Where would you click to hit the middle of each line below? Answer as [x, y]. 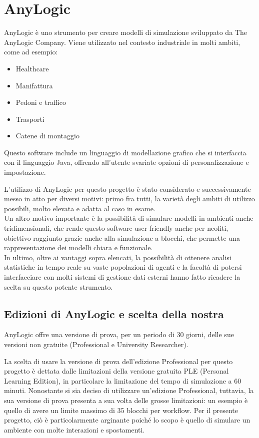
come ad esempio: [31, 52]
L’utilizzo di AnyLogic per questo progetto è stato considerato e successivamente [127, 189]
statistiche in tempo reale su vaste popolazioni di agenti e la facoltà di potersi [123, 267]
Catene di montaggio [47, 136]
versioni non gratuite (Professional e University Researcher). [96, 344]
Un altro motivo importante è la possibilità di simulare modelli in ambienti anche [129, 218]
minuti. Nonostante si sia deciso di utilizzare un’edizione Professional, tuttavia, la [129, 390]
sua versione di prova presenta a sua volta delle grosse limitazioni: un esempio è [126, 400]
